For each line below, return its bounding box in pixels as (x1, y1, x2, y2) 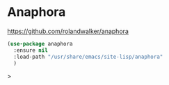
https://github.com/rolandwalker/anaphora (7, 27, 129, 35)
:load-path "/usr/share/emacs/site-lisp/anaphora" (13, 53, 163, 60)
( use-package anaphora (7, 40, 73, 47)
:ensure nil (13, 46, 49, 54)
